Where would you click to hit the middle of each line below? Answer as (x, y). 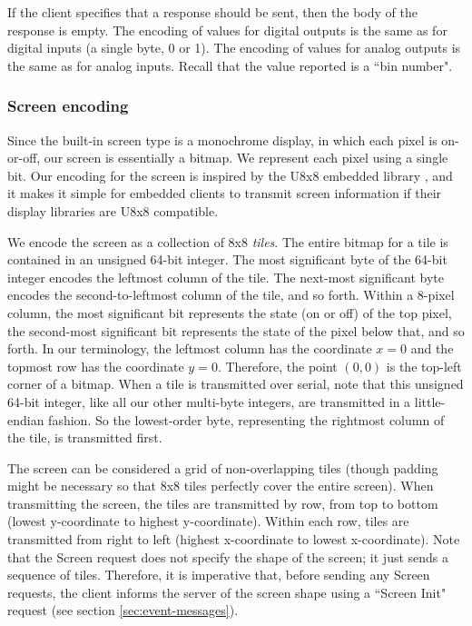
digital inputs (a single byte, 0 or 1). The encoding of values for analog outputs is (234, 48)
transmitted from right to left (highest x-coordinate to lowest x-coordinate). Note (234, 539)
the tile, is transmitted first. (85, 437)
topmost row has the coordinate (96, 366)
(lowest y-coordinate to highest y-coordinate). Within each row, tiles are (208, 521)
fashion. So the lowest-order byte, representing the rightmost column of (246, 419)
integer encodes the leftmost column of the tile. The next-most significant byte (226, 277)
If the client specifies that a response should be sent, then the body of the (212, 12)
